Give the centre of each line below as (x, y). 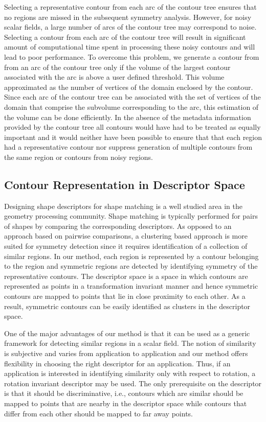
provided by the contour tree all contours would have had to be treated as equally (132, 127)
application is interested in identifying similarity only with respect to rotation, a (130, 373)
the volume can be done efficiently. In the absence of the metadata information (128, 117)
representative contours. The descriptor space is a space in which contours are (126, 276)
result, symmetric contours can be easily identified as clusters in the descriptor (127, 306)
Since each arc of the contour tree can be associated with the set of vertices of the (132, 97)
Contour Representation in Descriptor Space (125, 184)
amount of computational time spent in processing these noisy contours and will (130, 47)
